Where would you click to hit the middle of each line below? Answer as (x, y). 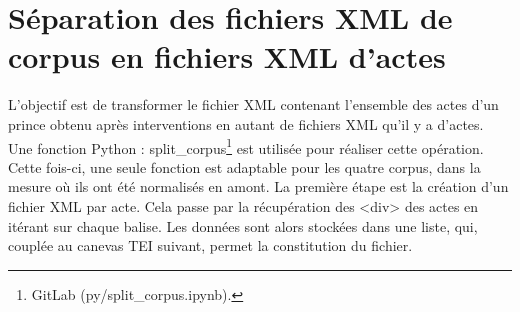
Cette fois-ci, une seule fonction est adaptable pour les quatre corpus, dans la (244, 166)
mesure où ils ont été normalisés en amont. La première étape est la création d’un (258, 186)
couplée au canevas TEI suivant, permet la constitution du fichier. (210, 245)
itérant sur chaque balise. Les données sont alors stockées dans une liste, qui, (243, 225)
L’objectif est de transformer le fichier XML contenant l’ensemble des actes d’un (253, 104)
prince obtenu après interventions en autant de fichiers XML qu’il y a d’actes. (246, 123)
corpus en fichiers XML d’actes (227, 56)
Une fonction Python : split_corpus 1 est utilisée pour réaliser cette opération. (246, 146)
